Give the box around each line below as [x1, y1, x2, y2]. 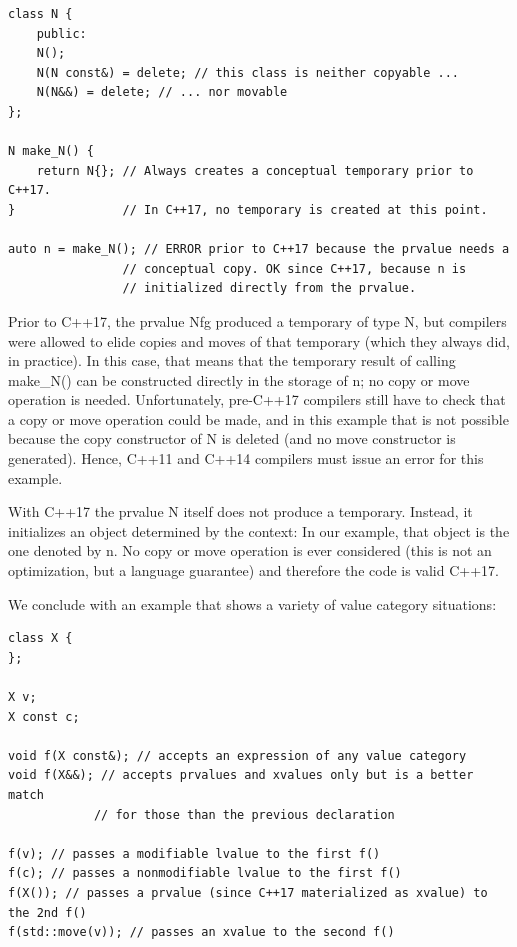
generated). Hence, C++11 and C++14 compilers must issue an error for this [8, 448, 484, 469]
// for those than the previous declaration [93, 807, 395, 822]
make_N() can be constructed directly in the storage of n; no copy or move [8, 369, 470, 390]
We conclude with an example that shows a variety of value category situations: [8, 593, 497, 614]
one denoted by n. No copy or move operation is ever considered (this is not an [8, 540, 492, 561]
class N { [8, 7, 73, 21]
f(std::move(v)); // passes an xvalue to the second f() [8, 925, 395, 940]
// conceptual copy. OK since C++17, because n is [122, 261, 467, 276]
